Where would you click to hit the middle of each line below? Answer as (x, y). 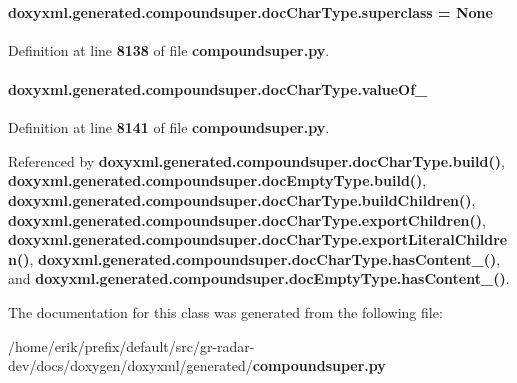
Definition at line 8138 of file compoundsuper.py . (169, 49)
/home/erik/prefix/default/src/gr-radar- (131, 345)
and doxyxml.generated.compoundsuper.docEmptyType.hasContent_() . (259, 278)
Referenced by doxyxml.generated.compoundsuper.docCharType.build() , (256, 160)
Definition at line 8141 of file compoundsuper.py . (169, 127)
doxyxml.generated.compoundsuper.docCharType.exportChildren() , (247, 219)
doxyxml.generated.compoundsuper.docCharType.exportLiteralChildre (258, 239)
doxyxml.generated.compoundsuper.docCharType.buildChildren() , (242, 199)
